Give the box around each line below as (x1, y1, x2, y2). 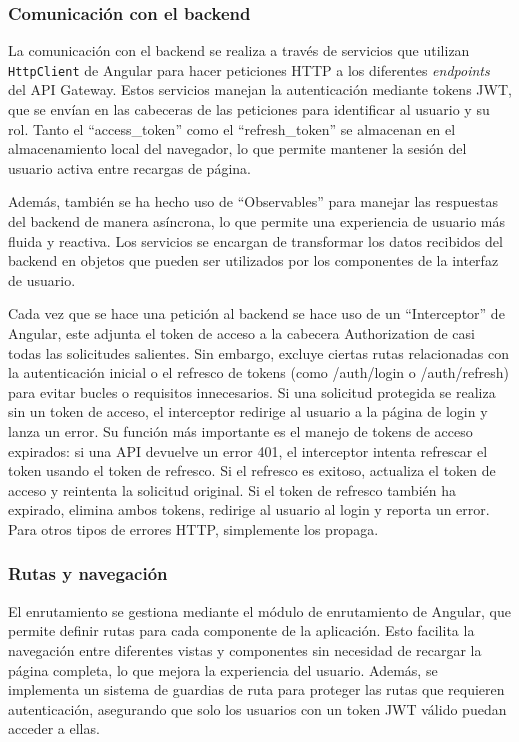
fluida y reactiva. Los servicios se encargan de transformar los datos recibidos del (8, 230, 503, 251)
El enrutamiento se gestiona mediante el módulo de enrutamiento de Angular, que (8, 600, 511, 621)
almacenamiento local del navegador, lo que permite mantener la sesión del (8, 138, 467, 159)
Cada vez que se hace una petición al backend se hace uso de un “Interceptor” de (8, 303, 505, 324)
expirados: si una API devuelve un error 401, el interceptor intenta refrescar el (8, 440, 488, 461)
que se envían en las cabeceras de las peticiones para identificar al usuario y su (8, 99, 490, 120)
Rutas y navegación (8, 561, 168, 586)
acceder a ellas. (8, 718, 100, 739)
